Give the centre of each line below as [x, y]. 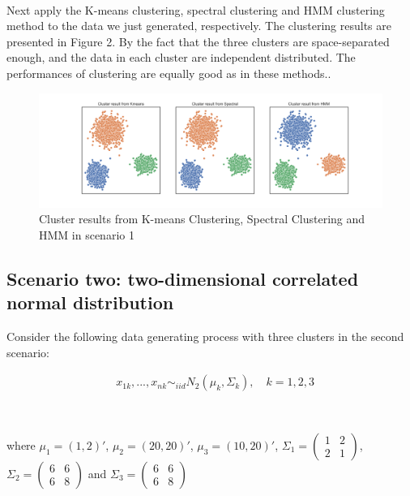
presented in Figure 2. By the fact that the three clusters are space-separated [198, 41]
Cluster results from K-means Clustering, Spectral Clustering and [202, 219]
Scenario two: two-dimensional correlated [183, 278]
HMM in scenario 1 [87, 234]
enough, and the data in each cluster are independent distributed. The [181, 57]
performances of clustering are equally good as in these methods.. [169, 73]
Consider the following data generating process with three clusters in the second [205, 336]
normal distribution [90, 302]
